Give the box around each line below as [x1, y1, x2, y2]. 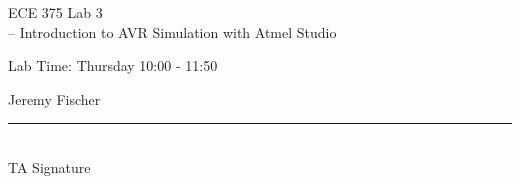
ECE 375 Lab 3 [8, 2, 103, 22]
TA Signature [8, 156, 91, 177]
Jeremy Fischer [8, 88, 101, 109]
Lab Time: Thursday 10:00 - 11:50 [8, 55, 218, 76]
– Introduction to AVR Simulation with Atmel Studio [8, 21, 337, 42]
